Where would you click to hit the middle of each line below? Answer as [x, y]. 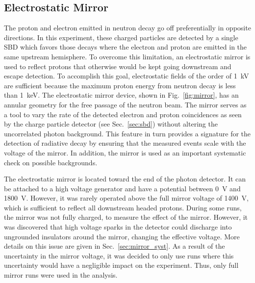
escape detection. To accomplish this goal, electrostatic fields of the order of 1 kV [127, 76]
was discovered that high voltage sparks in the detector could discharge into [118, 227]
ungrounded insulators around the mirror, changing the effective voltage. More [122, 236]
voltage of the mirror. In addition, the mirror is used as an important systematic [125, 152]
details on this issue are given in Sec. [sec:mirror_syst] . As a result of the [115, 246]
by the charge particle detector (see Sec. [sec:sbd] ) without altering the [111, 124]
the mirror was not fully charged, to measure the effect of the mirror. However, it [126, 217]
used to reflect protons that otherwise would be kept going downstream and [118, 66]
